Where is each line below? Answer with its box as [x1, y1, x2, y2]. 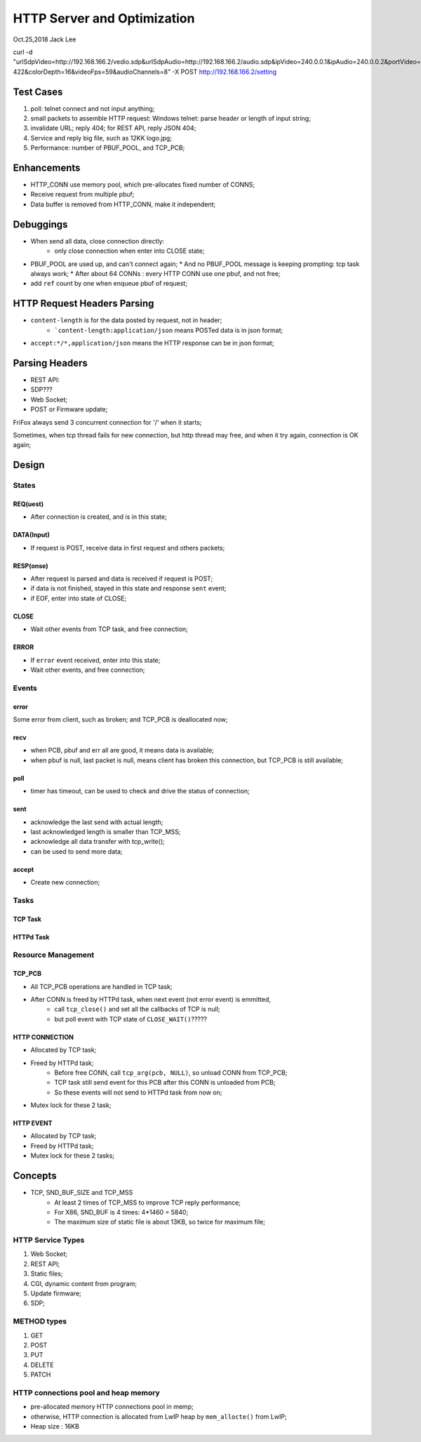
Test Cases [13, 86, 63, 98]
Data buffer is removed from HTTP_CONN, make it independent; [30, 200, 216, 209]
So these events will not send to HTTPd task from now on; [54, 1088, 222, 1097]
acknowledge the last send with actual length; [30, 818, 163, 826]
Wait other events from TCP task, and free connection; [30, 625, 189, 633]
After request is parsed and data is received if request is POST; [30, 574, 213, 583]
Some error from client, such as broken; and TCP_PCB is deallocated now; [13, 715, 228, 723]
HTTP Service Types [13, 1236, 85, 1245]
